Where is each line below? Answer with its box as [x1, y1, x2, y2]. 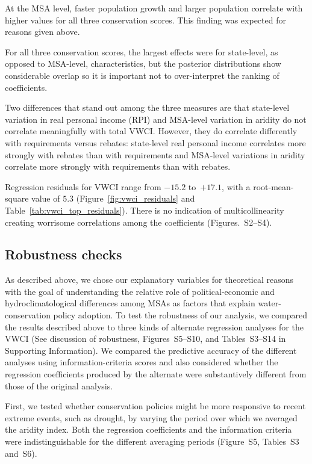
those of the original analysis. [5, 379, 113, 392]
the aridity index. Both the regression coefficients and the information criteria [5, 423, 292, 436]
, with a [222, 180, 251, 193]
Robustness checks [5, 245, 122, 264]
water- [258, 297, 281, 309]
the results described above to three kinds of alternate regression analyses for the [5, 320, 304, 333]
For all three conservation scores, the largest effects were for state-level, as [5, 45, 278, 58]
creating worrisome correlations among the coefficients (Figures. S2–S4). [5, 215, 272, 228]
